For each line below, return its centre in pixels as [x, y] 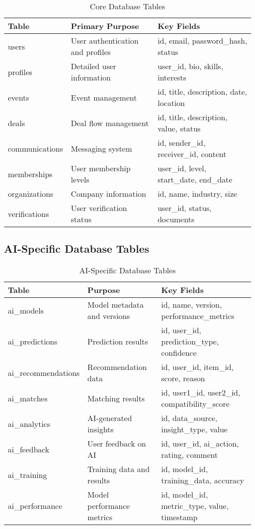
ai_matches [28, 398]
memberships [30, 174]
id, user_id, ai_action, [200, 444]
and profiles [91, 52]
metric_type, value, [195, 506]
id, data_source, [189, 418]
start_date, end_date [195, 179]
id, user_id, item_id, [197, 367]
